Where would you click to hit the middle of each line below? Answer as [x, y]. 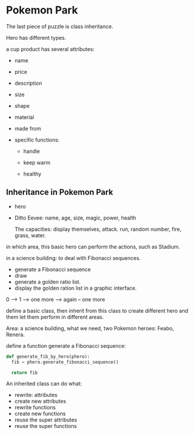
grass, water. [30, 235]
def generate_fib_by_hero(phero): [48, 357]
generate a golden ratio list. [47, 282]
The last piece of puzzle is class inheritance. [60, 26]
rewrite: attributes [36, 395]
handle [32, 151]
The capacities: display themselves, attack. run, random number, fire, [98, 229]
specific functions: [37, 140]
